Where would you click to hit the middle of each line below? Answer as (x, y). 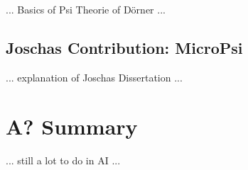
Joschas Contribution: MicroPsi (124, 47)
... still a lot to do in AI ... (63, 160)
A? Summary (72, 126)
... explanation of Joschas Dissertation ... (94, 77)
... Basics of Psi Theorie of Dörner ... (86, 9)
